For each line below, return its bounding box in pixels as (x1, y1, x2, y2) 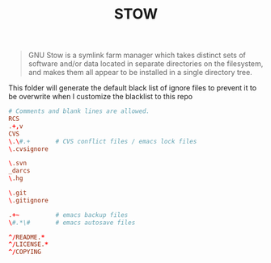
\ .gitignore (8, 196, 49, 204)
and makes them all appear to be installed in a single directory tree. (28, 68, 252, 77)
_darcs (8, 167, 31, 175)
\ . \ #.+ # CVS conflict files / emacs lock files (8, 137, 197, 145)
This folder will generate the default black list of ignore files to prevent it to (8, 83, 257, 93)
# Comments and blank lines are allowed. (8, 107, 150, 115)
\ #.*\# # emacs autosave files (8, 219, 136, 227)
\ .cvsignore (8, 144, 49, 153)
